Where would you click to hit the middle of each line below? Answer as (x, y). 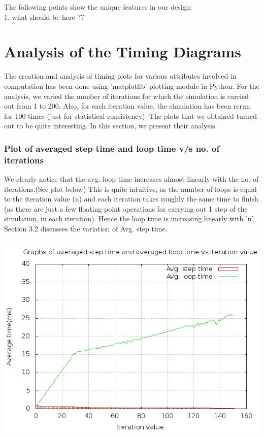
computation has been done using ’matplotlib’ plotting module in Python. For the (132, 86)
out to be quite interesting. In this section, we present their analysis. (111, 126)
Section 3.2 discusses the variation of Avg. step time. (86, 228)
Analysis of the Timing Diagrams (123, 52)
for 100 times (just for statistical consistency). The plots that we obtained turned (131, 115)
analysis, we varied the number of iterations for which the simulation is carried (127, 96)
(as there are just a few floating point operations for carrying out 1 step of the (126, 208)
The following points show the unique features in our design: (98, 7)
